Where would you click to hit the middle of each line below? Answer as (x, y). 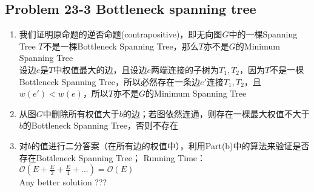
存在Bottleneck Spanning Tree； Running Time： (112, 157)
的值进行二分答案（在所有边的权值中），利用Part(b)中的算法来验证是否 (170, 145)
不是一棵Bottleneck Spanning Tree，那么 (121, 46)
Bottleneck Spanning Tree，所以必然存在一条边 (109, 81)
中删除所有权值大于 (81, 113)
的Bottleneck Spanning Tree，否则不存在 (100, 125)
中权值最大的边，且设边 (100, 69)
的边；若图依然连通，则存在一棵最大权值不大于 (216, 113)
